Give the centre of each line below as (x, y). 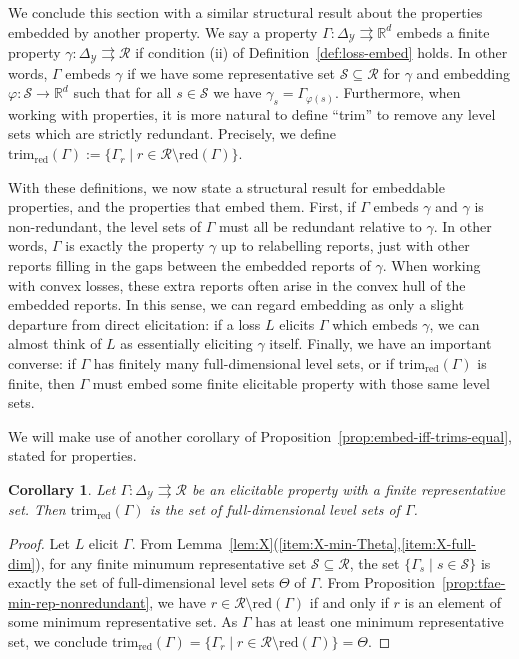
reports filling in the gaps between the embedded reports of (189, 265)
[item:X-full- (438, 543)
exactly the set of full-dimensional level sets (141, 582)
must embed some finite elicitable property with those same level (291, 382)
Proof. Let (39, 543)
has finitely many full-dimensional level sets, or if (243, 363)
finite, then (41, 382)
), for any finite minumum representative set (171, 562)
